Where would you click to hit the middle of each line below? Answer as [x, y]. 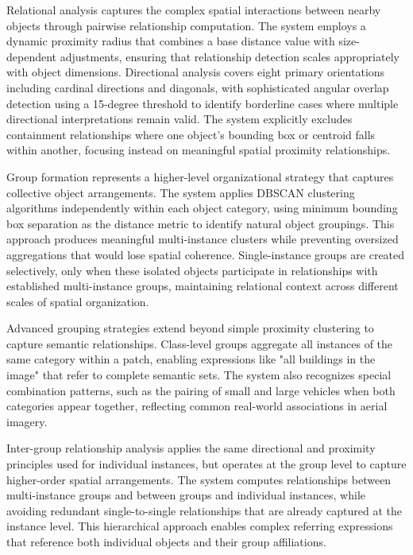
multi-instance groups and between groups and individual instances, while [186, 495]
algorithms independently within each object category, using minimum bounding [202, 208]
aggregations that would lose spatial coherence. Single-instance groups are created [206, 254]
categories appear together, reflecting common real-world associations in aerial [197, 406]
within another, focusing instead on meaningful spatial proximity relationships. [199, 150]
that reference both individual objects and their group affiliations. [166, 541]
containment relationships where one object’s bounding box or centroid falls [191, 134]
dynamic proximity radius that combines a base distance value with [171, 41]
